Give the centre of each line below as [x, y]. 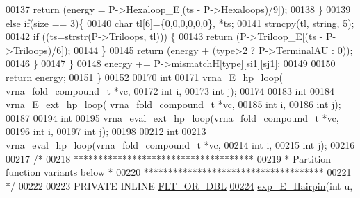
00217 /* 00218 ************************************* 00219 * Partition [169, 158]
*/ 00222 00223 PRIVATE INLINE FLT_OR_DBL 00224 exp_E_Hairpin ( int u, [179, 185]
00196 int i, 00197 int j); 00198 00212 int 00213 [106, 131]
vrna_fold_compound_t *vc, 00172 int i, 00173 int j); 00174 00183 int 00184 [170, 90]
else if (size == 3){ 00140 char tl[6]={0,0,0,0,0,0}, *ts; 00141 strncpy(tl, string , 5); [180, 22]
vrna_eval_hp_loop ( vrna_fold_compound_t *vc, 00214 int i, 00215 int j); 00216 [180, 144]
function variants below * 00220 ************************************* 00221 [179, 172]
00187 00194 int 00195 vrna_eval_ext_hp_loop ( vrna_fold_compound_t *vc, [172, 117]
